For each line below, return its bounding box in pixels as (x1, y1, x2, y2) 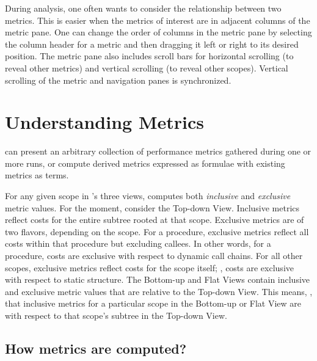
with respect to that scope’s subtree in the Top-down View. (5, 309, 227, 321)
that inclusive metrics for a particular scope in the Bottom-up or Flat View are (5, 297, 302, 310)
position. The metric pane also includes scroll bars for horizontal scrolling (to (5, 49, 294, 62)
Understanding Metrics (5, 109, 204, 134)
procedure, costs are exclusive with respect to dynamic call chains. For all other (5, 249, 303, 262)
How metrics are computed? (5, 338, 187, 357)
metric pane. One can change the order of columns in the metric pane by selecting (5, 26, 312, 38)
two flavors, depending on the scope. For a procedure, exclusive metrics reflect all (5, 225, 309, 238)
